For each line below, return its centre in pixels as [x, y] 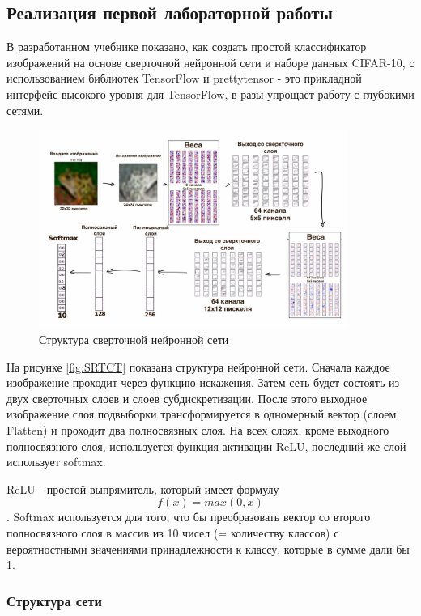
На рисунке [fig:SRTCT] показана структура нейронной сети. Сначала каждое [198, 366]
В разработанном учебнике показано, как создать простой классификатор [187, 47]
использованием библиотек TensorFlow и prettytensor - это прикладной [184, 78]
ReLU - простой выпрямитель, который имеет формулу [143, 489]
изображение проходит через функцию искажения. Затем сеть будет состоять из [203, 382]
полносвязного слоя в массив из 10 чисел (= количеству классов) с [173, 532]
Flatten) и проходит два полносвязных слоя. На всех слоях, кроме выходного [198, 429]
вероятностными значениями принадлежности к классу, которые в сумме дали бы [208, 548]
